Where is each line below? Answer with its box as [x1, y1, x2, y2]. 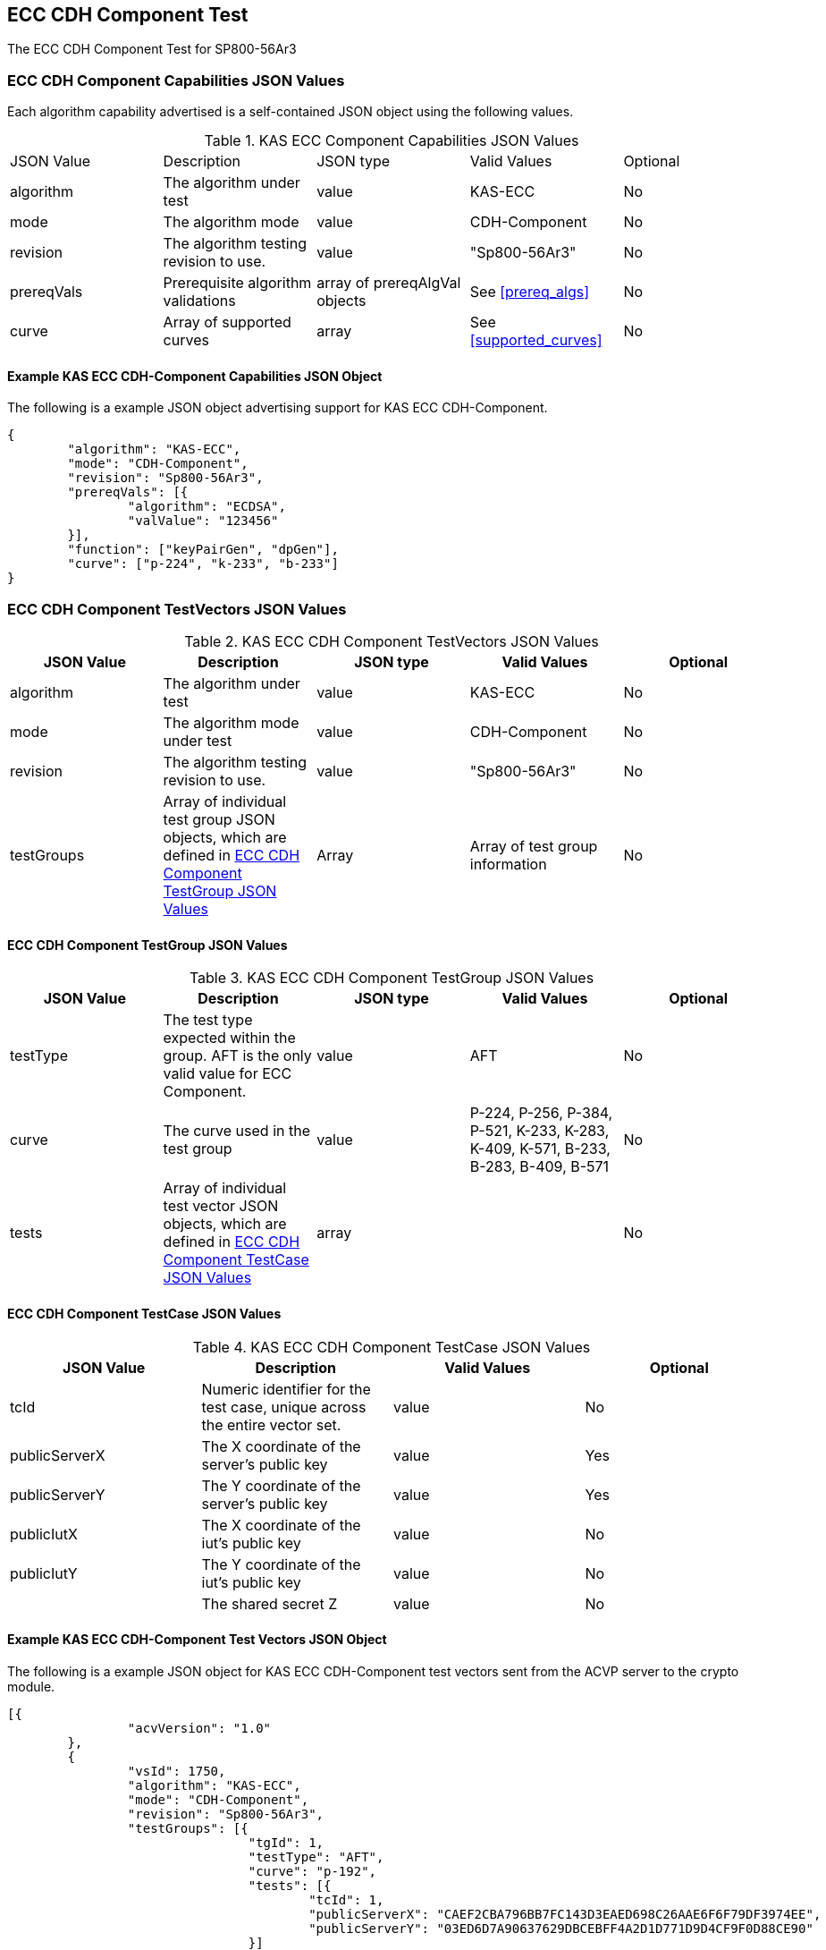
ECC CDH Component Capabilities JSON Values [7, 71, 345, 89]
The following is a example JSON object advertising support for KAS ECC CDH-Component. [7, 400, 548, 416]
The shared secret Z [201, 1594, 338, 1613]
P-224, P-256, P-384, [469, 1104, 613, 1123]
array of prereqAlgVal [316, 274, 461, 292]
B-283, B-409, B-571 [469, 1157, 610, 1176]
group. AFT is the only [163, 1047, 312, 1065]
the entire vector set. [201, 1415, 341, 1434]
